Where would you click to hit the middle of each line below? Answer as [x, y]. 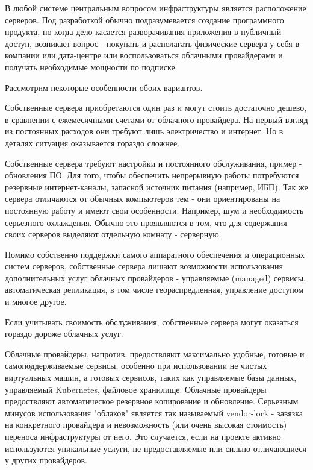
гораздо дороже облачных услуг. [64, 334]
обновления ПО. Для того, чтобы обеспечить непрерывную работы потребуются [152, 175]
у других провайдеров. [46, 460]
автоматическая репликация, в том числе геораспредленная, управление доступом [154, 290]
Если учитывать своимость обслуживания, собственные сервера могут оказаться [152, 321]
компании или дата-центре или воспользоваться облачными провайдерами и [144, 55]
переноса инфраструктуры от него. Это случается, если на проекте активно [143, 436]
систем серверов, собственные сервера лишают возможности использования [144, 266]
